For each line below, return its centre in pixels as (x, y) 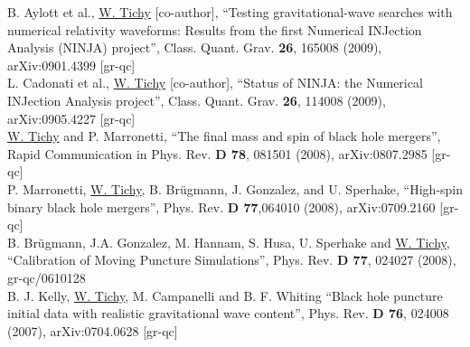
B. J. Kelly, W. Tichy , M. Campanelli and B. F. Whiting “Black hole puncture (225, 295)
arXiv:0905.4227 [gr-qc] (71, 118)
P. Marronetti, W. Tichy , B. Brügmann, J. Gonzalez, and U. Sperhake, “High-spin (235, 188)
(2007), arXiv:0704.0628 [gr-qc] (93, 330)
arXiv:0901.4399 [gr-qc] (71, 65)
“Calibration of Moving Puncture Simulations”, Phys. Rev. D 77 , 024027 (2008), (232, 260)
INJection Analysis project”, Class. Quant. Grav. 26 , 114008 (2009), (197, 100)
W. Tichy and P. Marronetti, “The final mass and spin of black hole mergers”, (224, 136)
